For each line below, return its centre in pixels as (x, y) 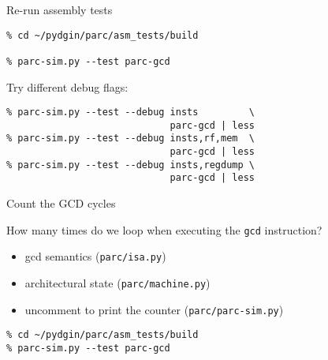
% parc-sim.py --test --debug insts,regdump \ (130, 165)
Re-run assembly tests (60, 9)
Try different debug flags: (67, 86)
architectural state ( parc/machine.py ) (117, 283)
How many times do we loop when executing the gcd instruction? (164, 229)
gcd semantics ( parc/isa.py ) (95, 256)
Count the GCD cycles (61, 203)
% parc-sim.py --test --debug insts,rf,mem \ (130, 139)
